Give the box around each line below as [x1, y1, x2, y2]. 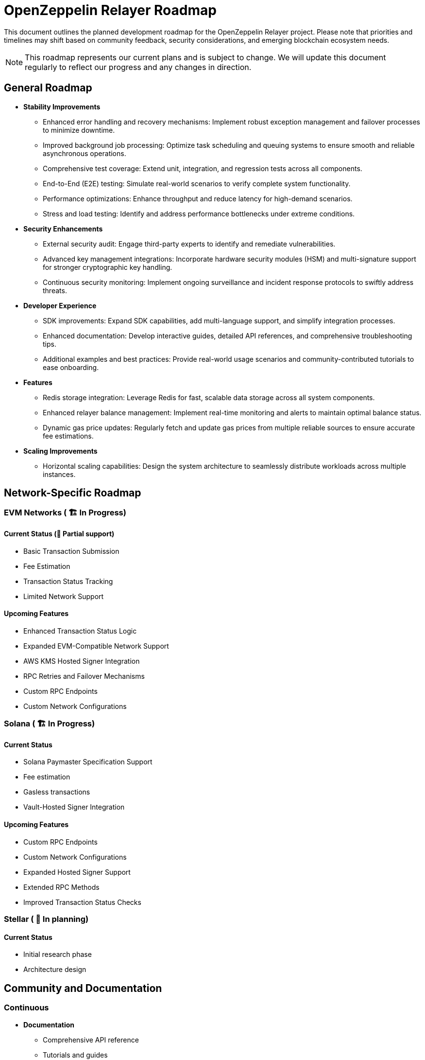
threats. [43, 286, 67, 295]
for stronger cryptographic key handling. [43, 263, 172, 271]
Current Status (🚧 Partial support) [4, 530, 115, 538]
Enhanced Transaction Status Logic [23, 626, 137, 635]
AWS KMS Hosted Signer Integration [23, 656, 140, 665]
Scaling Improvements [23, 446, 98, 455]
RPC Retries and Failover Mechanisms [23, 671, 145, 680]
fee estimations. [43, 431, 94, 440]
